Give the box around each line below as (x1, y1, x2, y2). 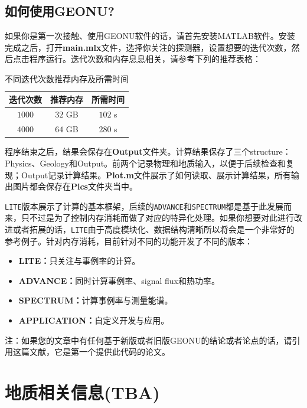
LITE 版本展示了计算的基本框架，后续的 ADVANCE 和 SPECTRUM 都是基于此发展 (5, 200, 284, 212)
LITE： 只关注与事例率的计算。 (18, 254, 141, 267)
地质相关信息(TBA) (5, 380, 160, 404)
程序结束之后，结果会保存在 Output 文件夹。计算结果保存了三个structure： (5, 145, 291, 158)
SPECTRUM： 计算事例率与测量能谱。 (18, 294, 173, 306)
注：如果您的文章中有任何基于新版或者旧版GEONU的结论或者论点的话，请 (5, 334, 292, 346)
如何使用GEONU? (5, 2, 115, 20)
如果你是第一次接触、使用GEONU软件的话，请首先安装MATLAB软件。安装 (5, 30, 295, 42)
